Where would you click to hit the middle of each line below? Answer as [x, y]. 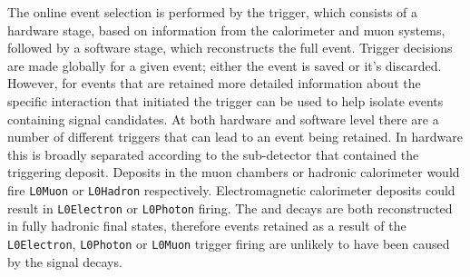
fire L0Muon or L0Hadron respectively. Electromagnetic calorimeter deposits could [231, 189]
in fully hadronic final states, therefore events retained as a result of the [207, 226]
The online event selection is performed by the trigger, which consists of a [213, 12]
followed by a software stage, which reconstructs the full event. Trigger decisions [230, 48]
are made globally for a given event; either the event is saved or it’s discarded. [225, 65]
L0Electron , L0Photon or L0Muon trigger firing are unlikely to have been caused [229, 243]
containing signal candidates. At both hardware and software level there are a [223, 119]
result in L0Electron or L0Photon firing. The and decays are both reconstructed [230, 208]
